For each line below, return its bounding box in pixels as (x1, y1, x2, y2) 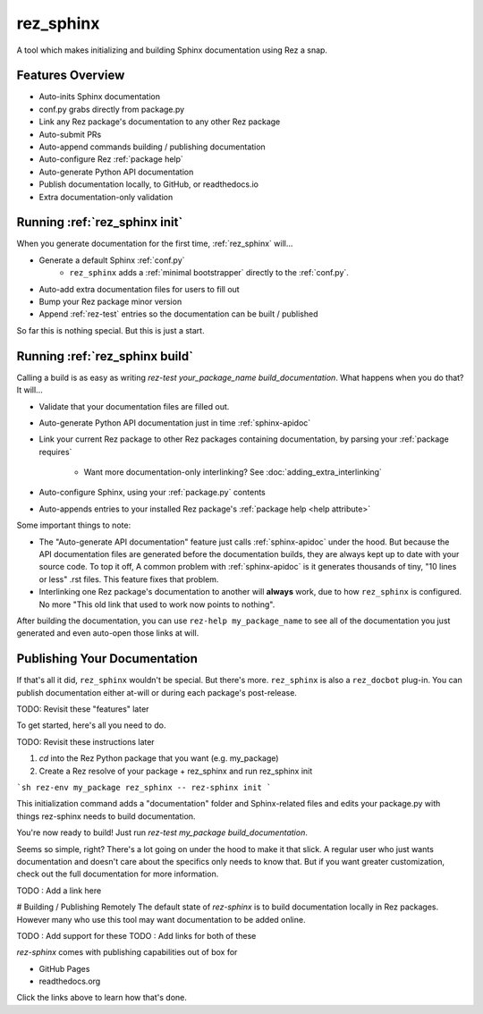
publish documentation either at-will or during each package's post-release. (16, 687, 297, 697)
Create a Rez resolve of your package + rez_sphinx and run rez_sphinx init (38, 765, 313, 776)
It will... (16, 384, 44, 395)
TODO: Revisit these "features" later (16, 704, 149, 714)
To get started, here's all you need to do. (16, 720, 166, 731)
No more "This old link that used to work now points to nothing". (38, 599, 275, 610)
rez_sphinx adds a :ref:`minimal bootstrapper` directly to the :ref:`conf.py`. (69, 267, 349, 278)
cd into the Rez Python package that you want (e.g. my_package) (38, 753, 279, 764)
